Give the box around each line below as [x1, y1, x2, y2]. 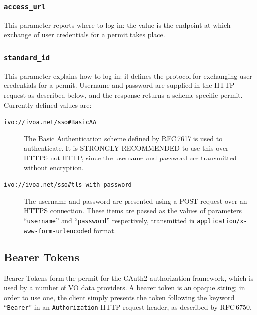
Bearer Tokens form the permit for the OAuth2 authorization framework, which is [4, 272, 254, 283]
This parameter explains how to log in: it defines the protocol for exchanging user [4, 70, 252, 80]
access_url [4, 2, 46, 11]
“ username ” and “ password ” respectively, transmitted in [24, 215, 195, 225]
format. [93, 225, 116, 235]
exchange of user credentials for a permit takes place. [4, 29, 165, 40]
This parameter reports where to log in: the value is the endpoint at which [4, 19, 231, 30]
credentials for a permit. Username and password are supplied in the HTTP [4, 80, 235, 90]
